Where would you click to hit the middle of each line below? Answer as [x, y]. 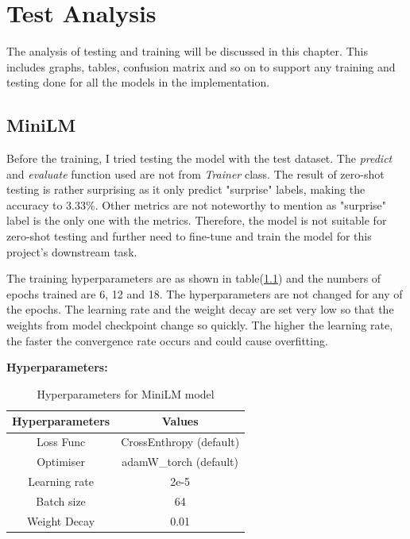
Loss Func [61, 442]
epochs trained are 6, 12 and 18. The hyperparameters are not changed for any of [205, 293]
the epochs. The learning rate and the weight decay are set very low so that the [200, 309]
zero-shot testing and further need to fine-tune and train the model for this [189, 236]
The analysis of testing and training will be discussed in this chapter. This [187, 51]
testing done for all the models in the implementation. [138, 82]
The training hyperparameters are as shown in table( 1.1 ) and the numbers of [194, 278]
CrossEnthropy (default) [180, 442]
